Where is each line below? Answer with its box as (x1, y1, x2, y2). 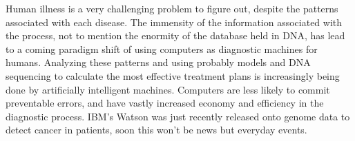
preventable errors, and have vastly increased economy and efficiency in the (6, 96, 324, 110)
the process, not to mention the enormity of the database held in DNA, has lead (6, 28, 345, 43)
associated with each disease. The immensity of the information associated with (6, 14, 343, 29)
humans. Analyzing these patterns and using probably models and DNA (6, 55, 311, 69)
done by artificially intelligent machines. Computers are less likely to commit (6, 82, 330, 96)
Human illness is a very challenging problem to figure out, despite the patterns (6, 1, 338, 15)
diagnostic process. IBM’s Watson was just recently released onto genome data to (6, 109, 350, 123)
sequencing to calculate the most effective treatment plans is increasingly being (6, 68, 340, 83)
